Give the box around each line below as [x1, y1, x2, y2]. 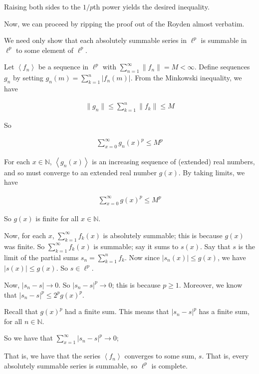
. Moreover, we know [179, 279, 243, 290]
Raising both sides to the [4, 1, 81, 11]
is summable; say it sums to [93, 241, 179, 251]
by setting [13, 72, 43, 83]
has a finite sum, [199, 306, 250, 317]
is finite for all [35, 213, 79, 224]
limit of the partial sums [4, 252, 79, 262]
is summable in [201, 35, 247, 45]
